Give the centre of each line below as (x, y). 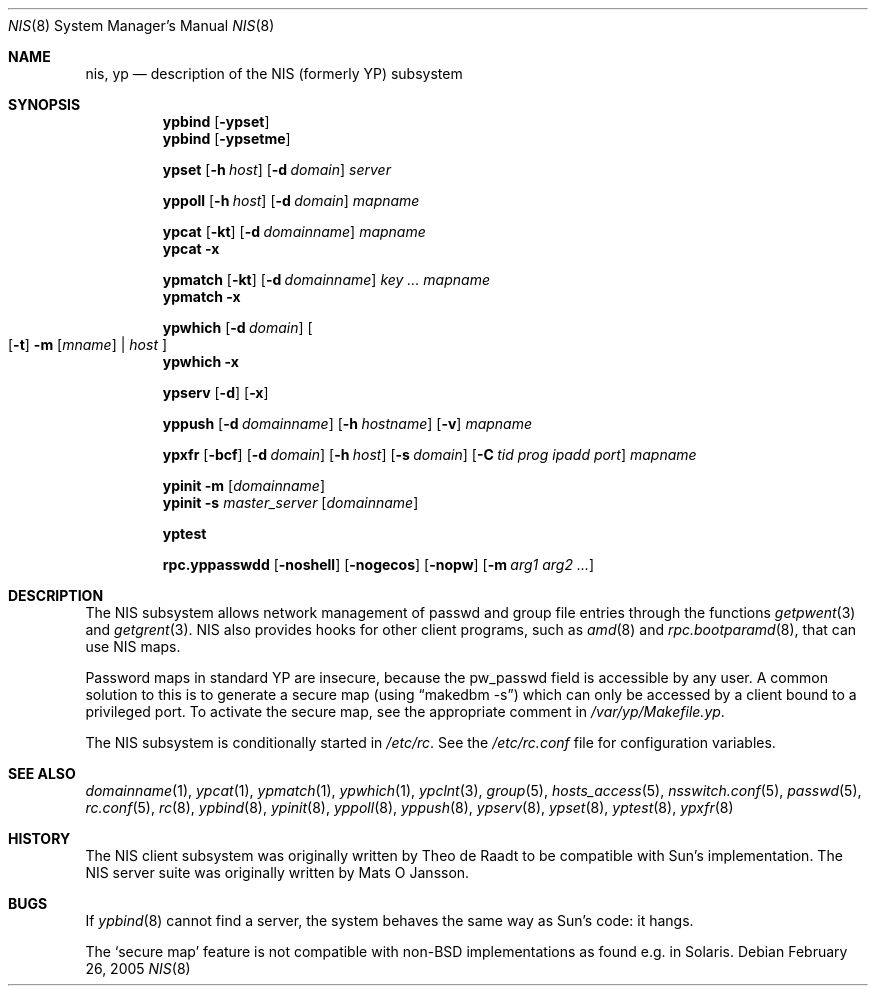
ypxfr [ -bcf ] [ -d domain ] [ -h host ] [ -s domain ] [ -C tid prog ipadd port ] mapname (429, 454)
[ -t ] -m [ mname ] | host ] (88, 344)
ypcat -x (191, 248)
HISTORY (39, 838)
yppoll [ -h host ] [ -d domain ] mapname (291, 200)
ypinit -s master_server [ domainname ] (290, 502)
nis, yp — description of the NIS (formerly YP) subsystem (274, 73)
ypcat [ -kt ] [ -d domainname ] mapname (294, 231)
